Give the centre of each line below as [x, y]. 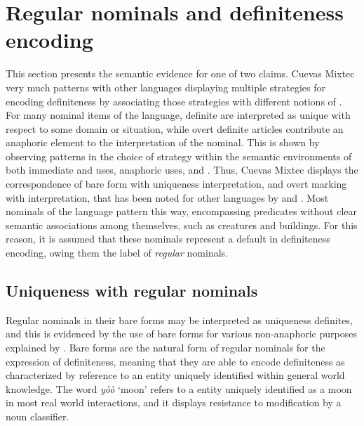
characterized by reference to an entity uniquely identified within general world [175, 375]
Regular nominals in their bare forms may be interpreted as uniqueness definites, [179, 319]
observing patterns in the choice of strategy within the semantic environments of [179, 156]
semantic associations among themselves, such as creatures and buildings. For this [182, 225]
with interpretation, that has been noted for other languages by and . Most [167, 197]
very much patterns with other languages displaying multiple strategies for [166, 87]
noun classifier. [38, 416]
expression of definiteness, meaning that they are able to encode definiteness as [175, 361]
